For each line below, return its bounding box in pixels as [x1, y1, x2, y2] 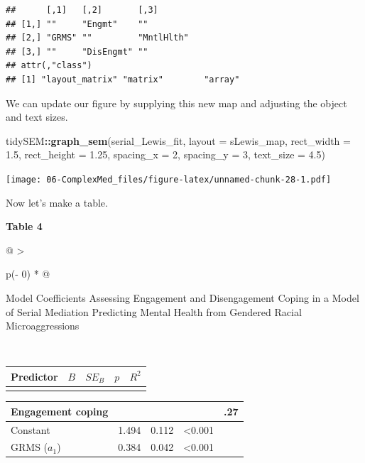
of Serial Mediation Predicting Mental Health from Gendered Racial [6, 304, 302, 319]
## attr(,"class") [6, 60, 92, 71]
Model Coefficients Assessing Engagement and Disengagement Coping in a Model [6, 290, 359, 305]
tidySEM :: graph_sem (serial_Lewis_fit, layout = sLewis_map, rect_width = [6, 133, 351, 148]
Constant [11, 422, 50, 437]
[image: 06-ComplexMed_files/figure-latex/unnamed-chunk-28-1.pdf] [6, 174, 332, 185]
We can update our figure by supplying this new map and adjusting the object [6, 95, 347, 110]
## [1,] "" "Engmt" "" [6, 18, 148, 29]
